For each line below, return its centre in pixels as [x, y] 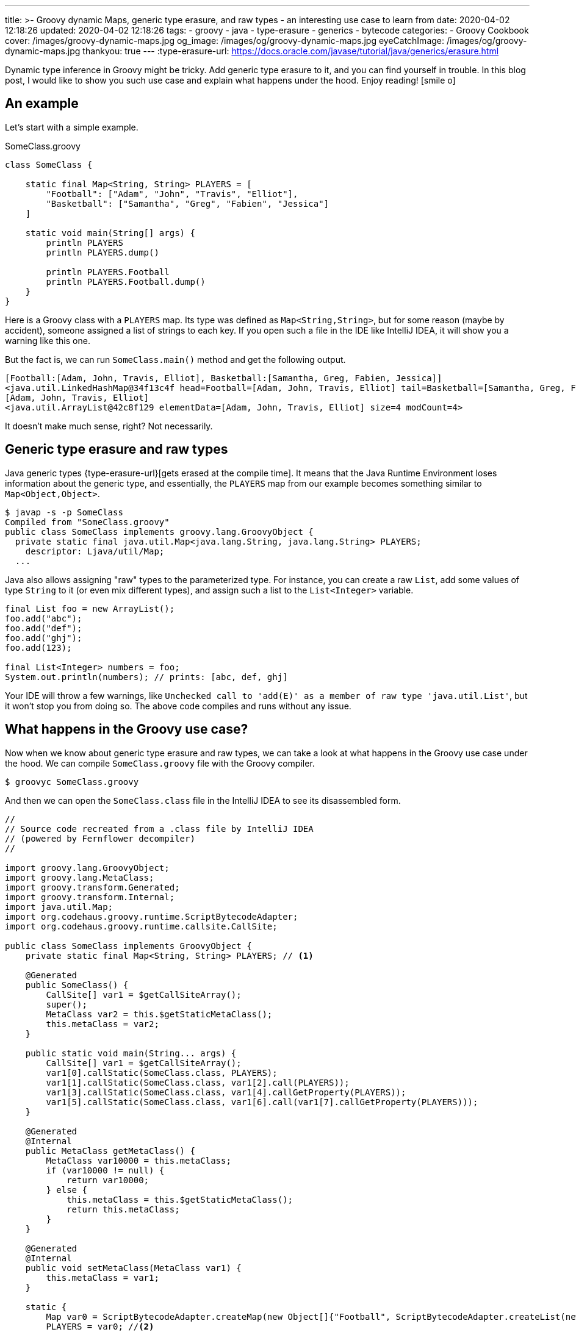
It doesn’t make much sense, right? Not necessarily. [109, 426]
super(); [67, 1004]
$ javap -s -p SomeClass [64, 512]
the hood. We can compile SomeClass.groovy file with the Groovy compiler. [160, 763]
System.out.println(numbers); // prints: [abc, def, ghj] [146, 677]
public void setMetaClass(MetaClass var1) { [133, 1268]
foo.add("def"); [44, 628]
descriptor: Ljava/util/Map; [95, 551]
